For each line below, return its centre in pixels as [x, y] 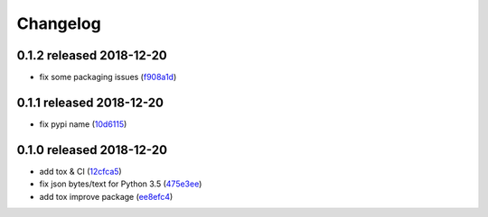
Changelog [59, 23]
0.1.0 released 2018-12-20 [92, 150]
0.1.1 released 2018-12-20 [90, 102]
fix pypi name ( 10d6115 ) [83, 124]
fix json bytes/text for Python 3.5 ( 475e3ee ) [121, 184]
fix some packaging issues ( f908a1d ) [108, 77]
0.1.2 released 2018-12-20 [92, 55]
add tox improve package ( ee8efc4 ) [106, 196]
